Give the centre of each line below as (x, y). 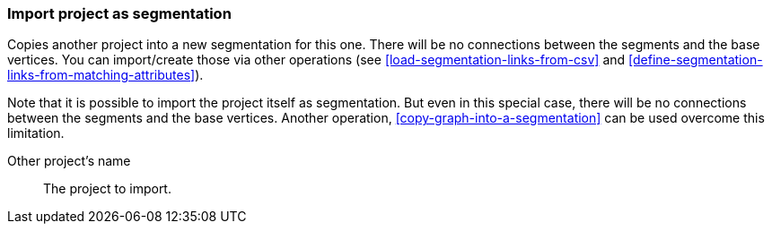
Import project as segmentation (119, 13)
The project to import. (107, 189)
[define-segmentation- (696, 60)
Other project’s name (69, 161)
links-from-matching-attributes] (101, 75)
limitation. (36, 133)
